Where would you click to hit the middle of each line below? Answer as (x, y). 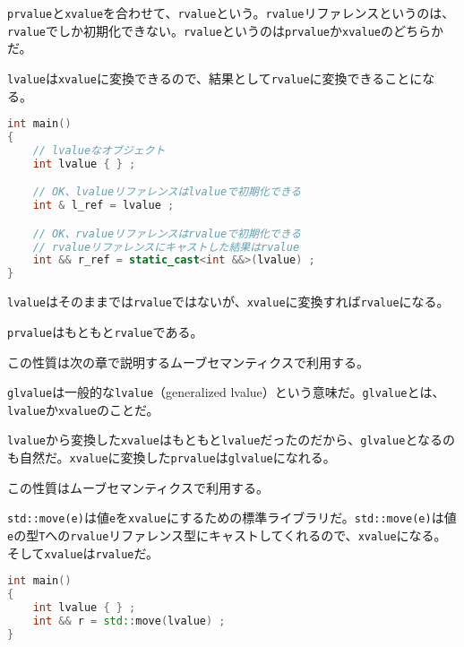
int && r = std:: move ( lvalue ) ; (129, 621)
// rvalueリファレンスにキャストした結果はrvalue (166, 247)
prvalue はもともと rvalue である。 (105, 331)
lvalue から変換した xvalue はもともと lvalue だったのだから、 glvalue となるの (232, 440)
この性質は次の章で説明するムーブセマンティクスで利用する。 (188, 362)
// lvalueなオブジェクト (99, 150)
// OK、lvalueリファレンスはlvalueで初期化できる (167, 192)
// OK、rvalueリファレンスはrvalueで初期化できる (167, 233)
